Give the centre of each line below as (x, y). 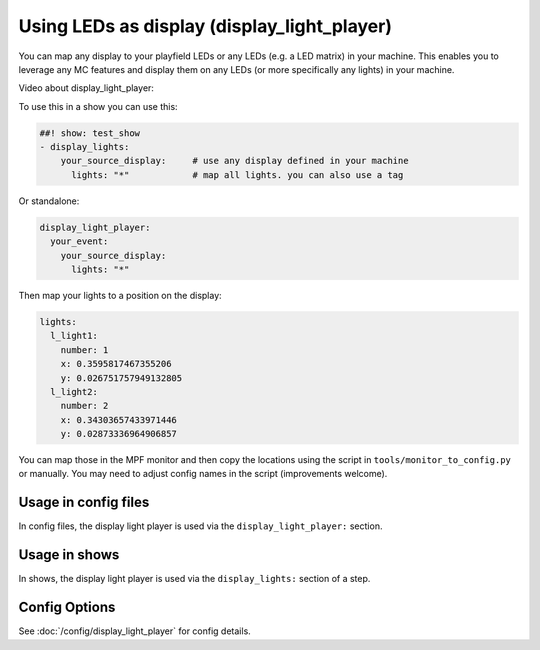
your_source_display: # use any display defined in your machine (234, 161)
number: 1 (84, 349)
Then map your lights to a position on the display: (120, 295)
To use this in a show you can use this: (98, 106)
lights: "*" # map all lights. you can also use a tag (237, 174)
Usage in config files (84, 502)
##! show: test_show (89, 133)
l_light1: (74, 336)
